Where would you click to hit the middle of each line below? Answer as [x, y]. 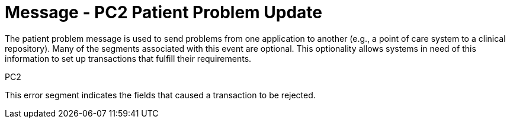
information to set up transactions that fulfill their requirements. [128, 58]
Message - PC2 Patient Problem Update [163, 12]
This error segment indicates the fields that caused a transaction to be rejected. [160, 95]
